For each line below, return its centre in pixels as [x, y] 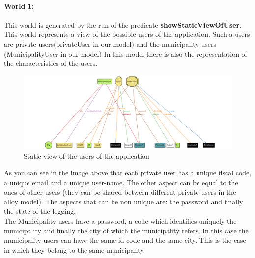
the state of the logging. [40, 211]
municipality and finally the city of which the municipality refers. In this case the [126, 230]
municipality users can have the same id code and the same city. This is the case [125, 240]
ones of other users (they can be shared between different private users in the [120, 192]
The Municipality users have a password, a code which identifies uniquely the [120, 221]
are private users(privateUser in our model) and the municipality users [110, 43]
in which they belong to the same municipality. [75, 249]
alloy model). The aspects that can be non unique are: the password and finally [124, 201]
